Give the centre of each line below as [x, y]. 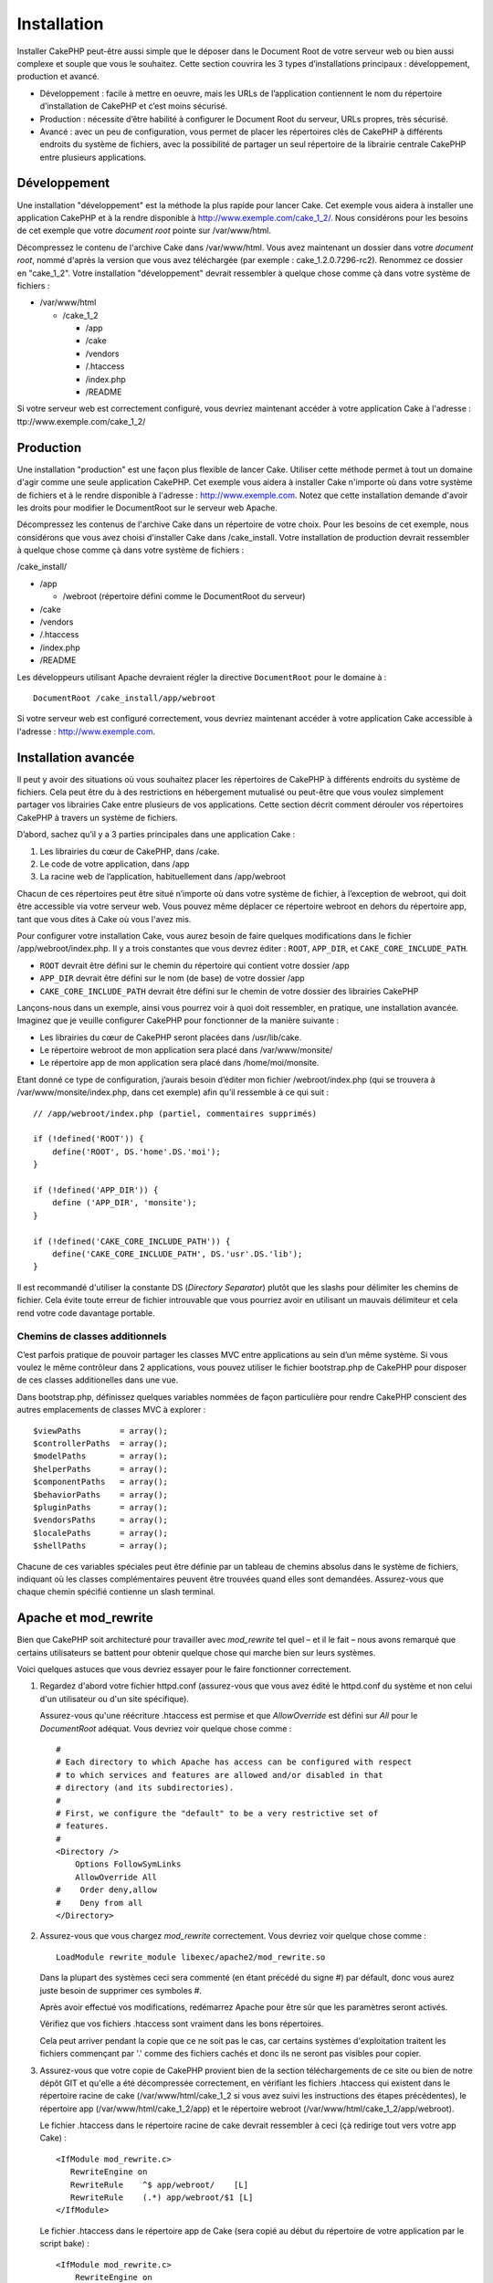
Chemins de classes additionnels [92, 1336]
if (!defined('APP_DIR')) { [96, 1190]
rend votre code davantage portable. [86, 1313]
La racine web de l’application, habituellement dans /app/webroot [163, 877]
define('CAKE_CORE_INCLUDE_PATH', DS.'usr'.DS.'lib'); [177, 1254]
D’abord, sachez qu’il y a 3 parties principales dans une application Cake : [156, 835]
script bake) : [65, 2244]
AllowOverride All [116, 1877]
